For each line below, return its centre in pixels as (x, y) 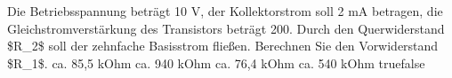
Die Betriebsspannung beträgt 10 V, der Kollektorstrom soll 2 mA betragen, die (225, 11)
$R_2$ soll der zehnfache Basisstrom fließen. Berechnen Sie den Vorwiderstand (223, 46)
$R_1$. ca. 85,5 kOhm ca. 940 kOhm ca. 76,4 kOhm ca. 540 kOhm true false (216, 62)
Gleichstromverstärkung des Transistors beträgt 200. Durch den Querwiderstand (226, 28)
